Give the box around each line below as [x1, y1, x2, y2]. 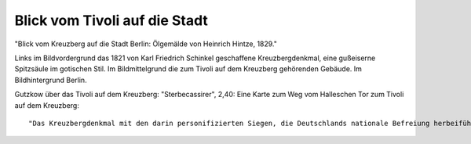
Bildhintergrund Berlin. [14, 75, 87, 85]
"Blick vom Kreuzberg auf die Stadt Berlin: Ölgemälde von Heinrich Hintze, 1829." [14, 39, 278, 49]
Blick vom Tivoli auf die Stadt [14, 12, 208, 29]
